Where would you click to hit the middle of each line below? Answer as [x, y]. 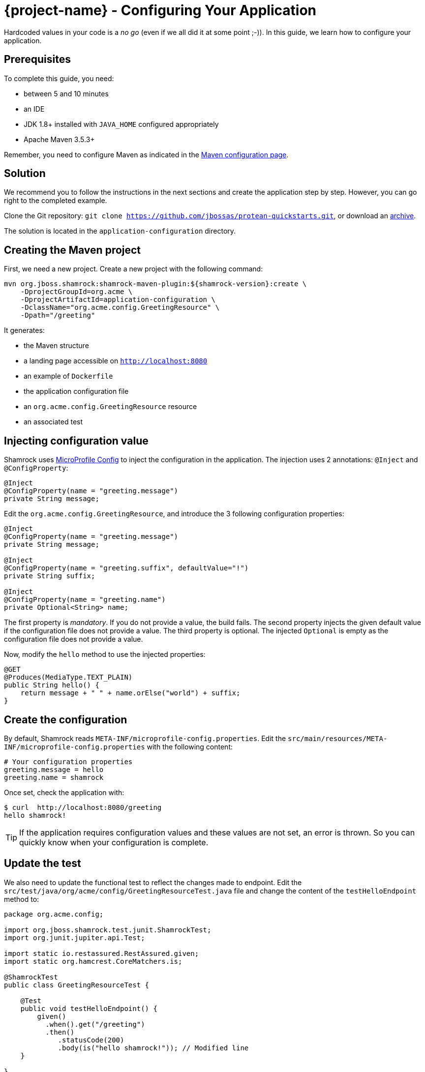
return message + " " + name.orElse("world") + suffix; [130, 693]
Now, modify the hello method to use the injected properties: [105, 655]
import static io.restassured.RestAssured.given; [102, 953]
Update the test [43, 864]
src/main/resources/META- [338, 738]
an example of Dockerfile [68, 376]
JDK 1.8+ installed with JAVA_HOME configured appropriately [121, 124]
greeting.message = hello [54, 769]
